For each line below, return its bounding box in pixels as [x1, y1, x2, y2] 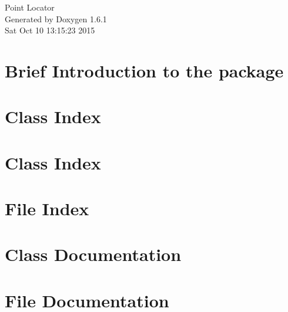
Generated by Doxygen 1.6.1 [5, 12, 107, 25]
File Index [5, 196, 89, 221]
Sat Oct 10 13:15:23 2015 [5, 24, 95, 36]
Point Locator [5, 1, 55, 13]
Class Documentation [5, 242, 182, 266]
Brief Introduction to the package [5, 58, 284, 82]
